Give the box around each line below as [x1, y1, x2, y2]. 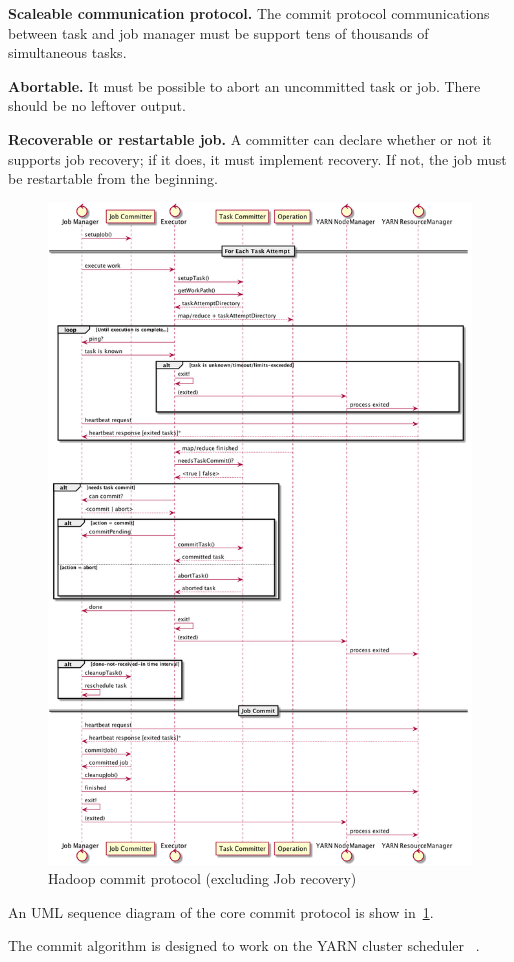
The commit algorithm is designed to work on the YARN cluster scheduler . [8, 935, 480, 956]
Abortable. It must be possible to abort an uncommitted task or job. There [8, 75, 481, 96]
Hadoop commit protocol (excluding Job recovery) [48, 868, 357, 889]
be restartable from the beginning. [8, 168, 218, 189]
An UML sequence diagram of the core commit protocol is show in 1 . [8, 901, 434, 922]
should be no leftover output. [8, 95, 186, 116]
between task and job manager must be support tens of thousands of [8, 22, 429, 43]
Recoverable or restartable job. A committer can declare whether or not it [8, 128, 492, 149]
